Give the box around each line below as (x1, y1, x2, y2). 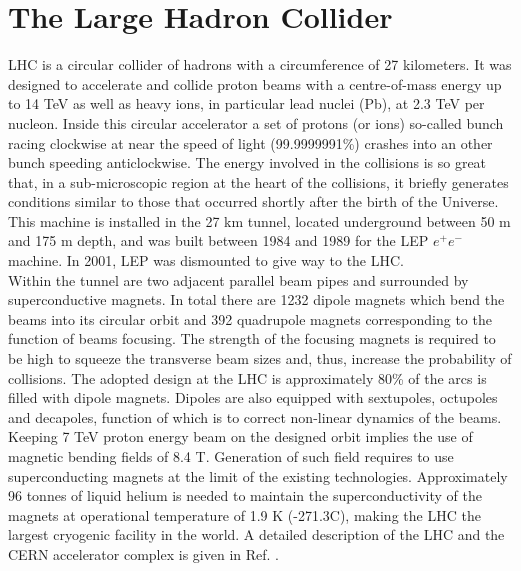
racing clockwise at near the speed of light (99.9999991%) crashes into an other (8, 132, 493, 153)
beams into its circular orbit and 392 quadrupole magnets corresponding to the (8, 308, 492, 329)
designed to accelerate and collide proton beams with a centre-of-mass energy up (8, 73, 502, 94)
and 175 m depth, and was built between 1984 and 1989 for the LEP (8, 230, 429, 251)
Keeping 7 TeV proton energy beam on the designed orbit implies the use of (8, 426, 473, 447)
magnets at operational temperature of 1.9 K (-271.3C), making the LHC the (8, 504, 481, 525)
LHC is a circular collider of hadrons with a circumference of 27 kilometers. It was (8, 54, 512, 75)
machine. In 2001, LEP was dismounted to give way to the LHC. (8, 250, 405, 271)
